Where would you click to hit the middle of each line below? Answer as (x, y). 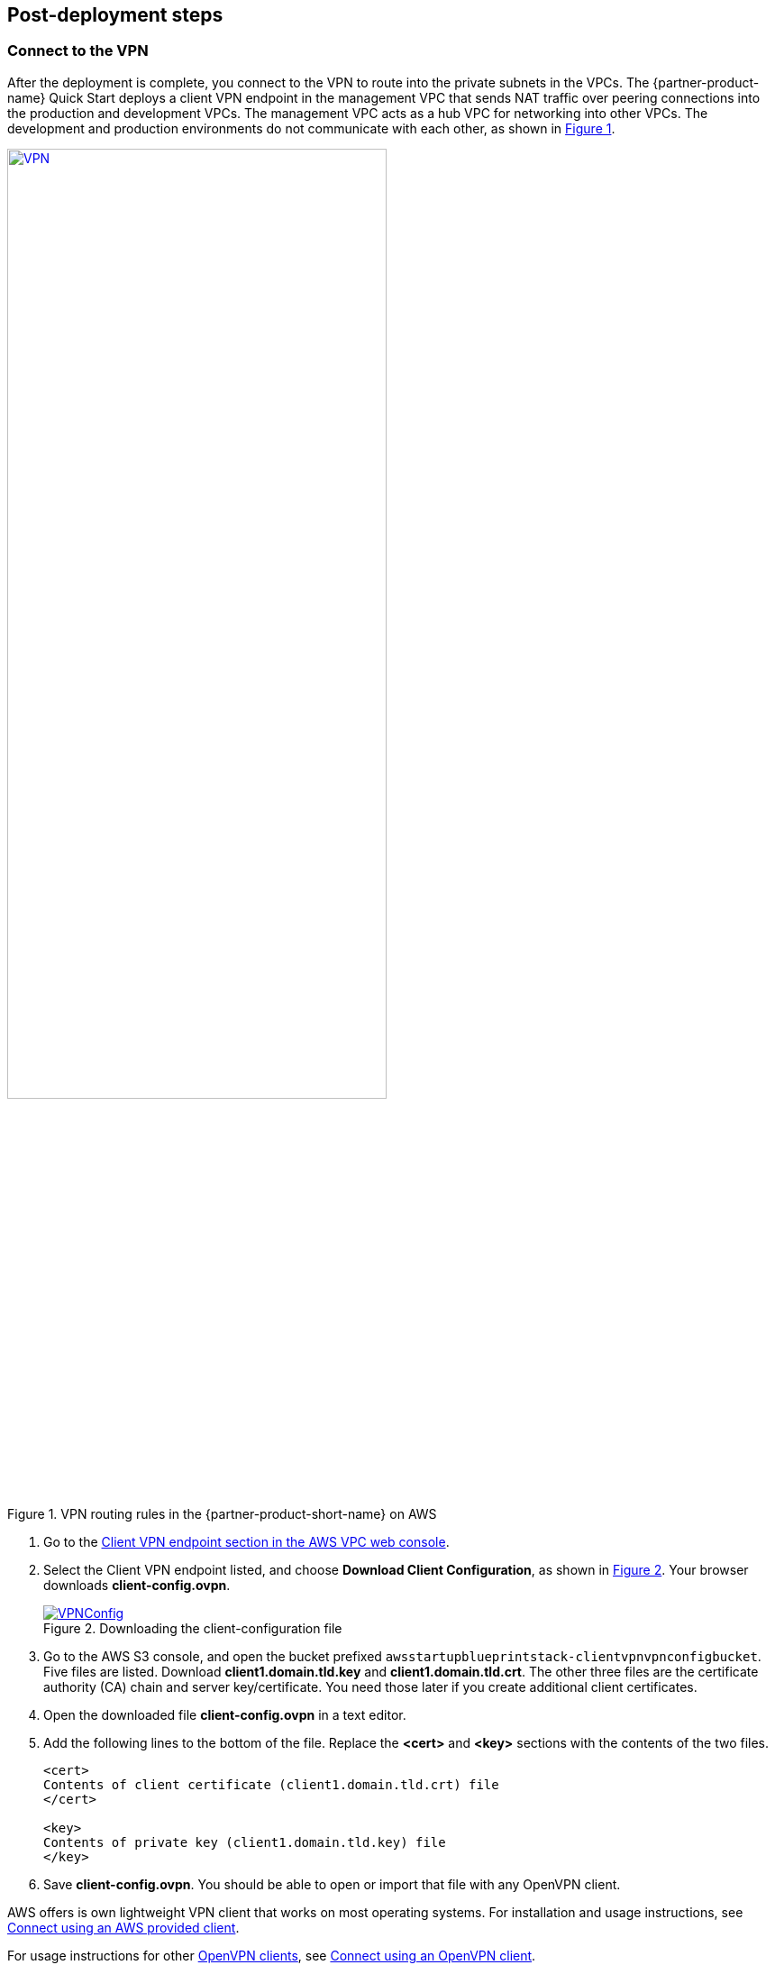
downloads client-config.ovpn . (137, 1586)
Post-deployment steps (115, 15)
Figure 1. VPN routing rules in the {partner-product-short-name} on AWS (222, 1514)
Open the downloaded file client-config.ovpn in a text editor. (225, 1715)
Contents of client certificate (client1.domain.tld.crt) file (271, 1785)
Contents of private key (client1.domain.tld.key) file (245, 1843)
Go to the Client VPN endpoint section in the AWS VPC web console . (246, 1542)
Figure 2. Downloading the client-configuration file (193, 1629)
